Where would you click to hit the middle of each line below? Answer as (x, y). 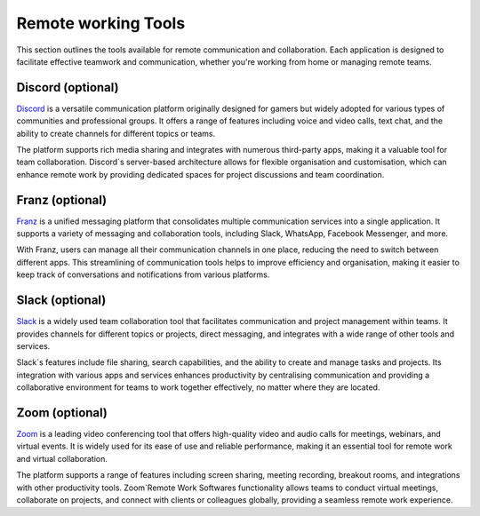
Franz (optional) (61, 200)
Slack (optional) (61, 301)
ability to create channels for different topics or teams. (116, 133)
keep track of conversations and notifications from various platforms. (143, 274)
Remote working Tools (101, 23)
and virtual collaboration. (62, 458)
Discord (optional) (68, 87)
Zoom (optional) (62, 413)
